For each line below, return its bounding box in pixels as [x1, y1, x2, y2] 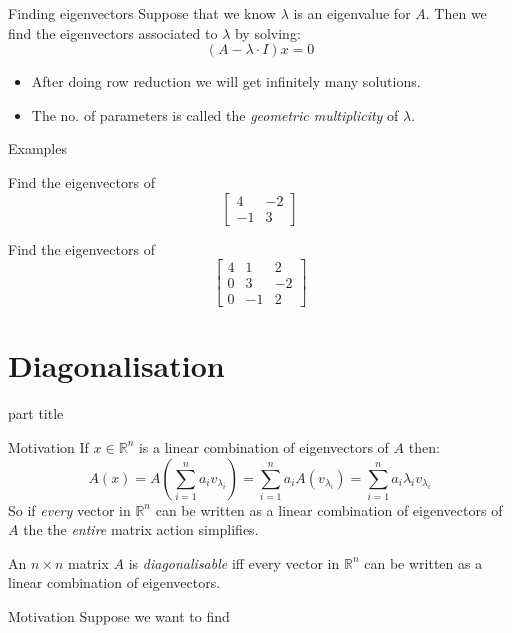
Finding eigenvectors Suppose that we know [8, 3, 276, 23]
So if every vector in [8, 499, 131, 520]
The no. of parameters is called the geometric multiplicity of [31, 104, 399, 125]
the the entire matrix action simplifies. [23, 519, 259, 540]
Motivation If [8, 436, 89, 457]
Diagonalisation [8, 345, 225, 386]
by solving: [234, 22, 301, 43]
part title [8, 403, 64, 424]
